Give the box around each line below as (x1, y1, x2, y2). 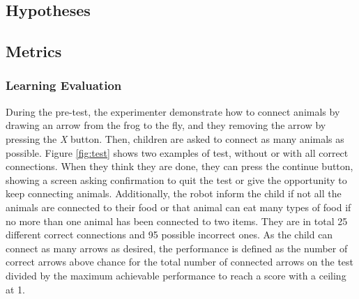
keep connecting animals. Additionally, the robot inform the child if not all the (6, 186, 342, 201)
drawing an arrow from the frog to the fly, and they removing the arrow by (6, 118, 326, 132)
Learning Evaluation (6, 77, 122, 94)
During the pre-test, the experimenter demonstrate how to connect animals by (6, 104, 340, 118)
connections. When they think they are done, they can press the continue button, (6, 159, 353, 174)
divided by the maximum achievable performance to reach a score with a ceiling (6, 268, 346, 282)
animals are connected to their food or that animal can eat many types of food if (6, 199, 351, 214)
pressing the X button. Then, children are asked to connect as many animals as (6, 131, 344, 146)
